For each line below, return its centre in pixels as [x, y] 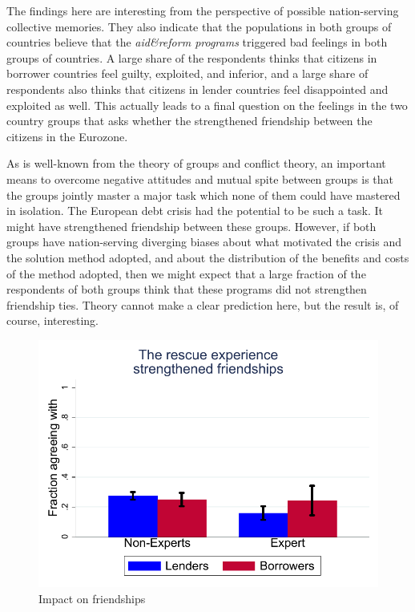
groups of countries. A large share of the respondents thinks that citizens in [192, 57]
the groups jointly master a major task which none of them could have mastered [203, 195]
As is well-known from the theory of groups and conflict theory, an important [196, 163]
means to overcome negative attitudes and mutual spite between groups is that [200, 178]
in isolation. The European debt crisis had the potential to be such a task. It [195, 211]
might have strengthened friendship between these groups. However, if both [191, 226]
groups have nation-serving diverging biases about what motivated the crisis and [204, 242]
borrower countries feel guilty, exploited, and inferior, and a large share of [187, 73]
